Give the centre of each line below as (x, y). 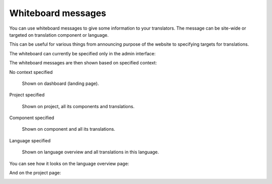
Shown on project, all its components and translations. (78, 106)
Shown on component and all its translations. (69, 129)
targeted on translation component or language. (59, 35)
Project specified (27, 95)
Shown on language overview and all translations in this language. (90, 152)
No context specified (31, 72)
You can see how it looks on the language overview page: (69, 163)
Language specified (30, 140)
